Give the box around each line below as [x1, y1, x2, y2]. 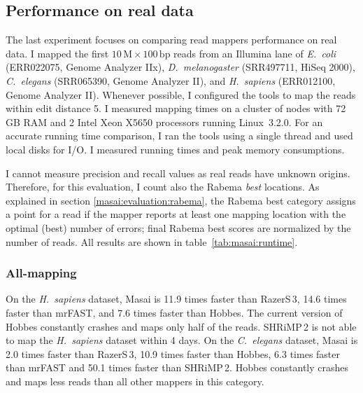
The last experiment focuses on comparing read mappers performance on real [6, 32, 337, 47]
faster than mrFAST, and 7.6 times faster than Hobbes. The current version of [6, 305, 343, 319]
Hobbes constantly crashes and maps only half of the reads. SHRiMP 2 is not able [6, 319, 357, 333]
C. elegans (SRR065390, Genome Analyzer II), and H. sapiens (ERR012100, [6, 73, 336, 88]
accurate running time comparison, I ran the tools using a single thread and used [6, 128, 353, 143]
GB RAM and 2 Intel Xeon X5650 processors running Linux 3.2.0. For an [6, 114, 323, 129]
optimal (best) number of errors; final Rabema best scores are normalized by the [6, 220, 351, 235]
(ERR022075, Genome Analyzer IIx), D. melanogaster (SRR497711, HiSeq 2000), [6, 60, 355, 74]
